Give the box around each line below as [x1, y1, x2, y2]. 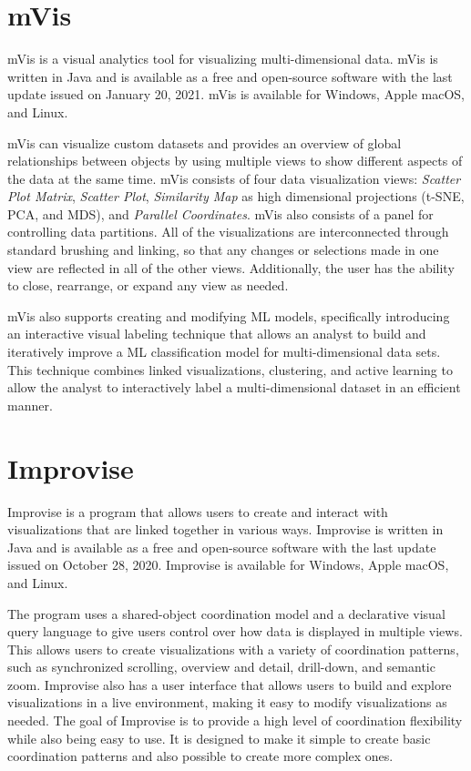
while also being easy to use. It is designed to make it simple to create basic [7, 728, 431, 747]
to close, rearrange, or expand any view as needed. [7, 276, 289, 295]
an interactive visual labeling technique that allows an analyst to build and [7, 324, 426, 343]
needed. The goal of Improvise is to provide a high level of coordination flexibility [7, 711, 463, 730]
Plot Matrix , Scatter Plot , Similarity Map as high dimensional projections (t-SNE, [7, 187, 465, 206]
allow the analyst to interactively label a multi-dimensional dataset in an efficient [7, 378, 461, 397]
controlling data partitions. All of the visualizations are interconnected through [7, 222, 449, 241]
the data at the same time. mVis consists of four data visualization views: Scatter [7, 168, 461, 188]
